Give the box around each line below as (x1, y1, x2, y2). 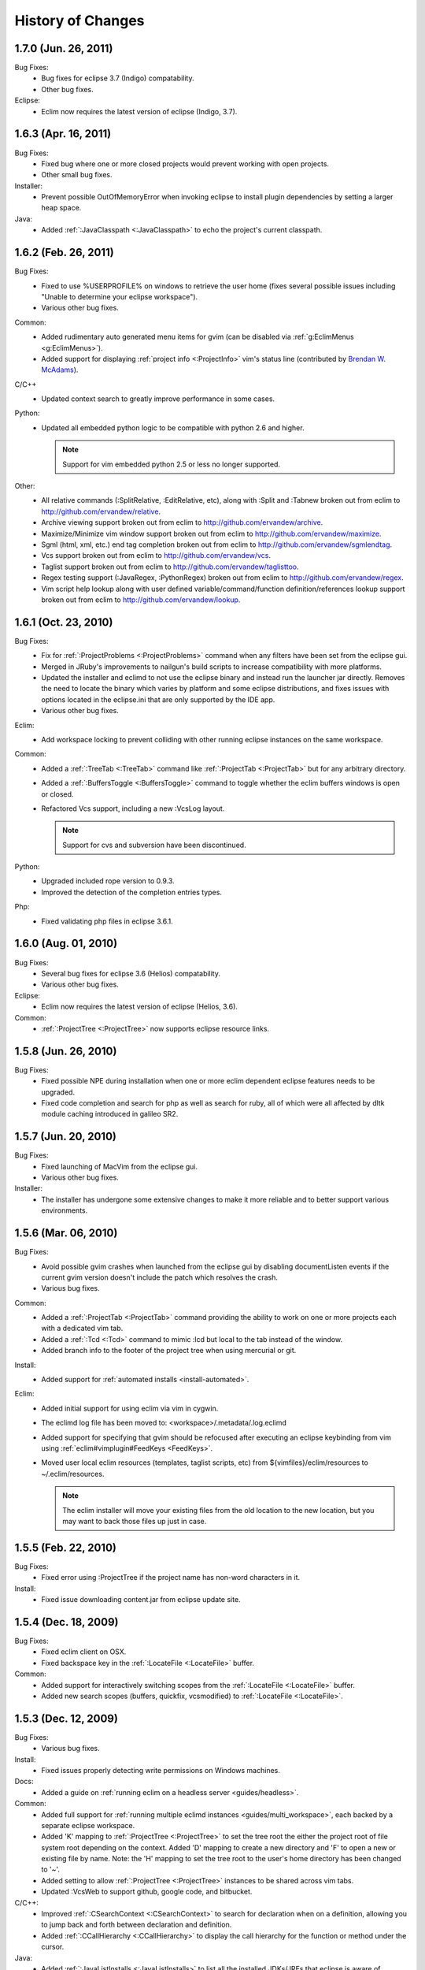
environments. (41, 1206, 88, 1215)
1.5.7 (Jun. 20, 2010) (14, 1130, 117, 1143)
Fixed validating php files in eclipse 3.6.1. (41, 916, 173, 926)
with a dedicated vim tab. (41, 1324, 124, 1333)
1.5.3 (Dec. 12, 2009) (14, 1712, 118, 1725)
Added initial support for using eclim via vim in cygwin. (41, 1403, 219, 1413)
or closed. (41, 789, 74, 799)
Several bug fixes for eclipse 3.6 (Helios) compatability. (41, 968, 220, 978)
